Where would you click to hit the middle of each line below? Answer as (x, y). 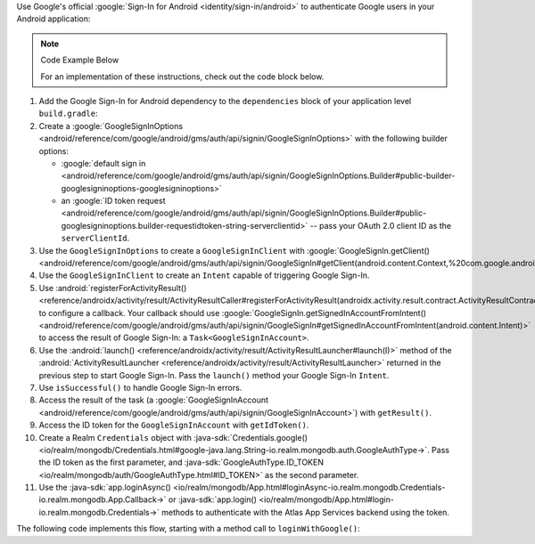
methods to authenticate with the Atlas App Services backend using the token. (305, 512)
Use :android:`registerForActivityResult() (113, 288)
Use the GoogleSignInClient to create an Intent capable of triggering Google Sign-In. (204, 275)
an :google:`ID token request (113, 201)
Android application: (53, 19)
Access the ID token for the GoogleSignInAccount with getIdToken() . (174, 425)
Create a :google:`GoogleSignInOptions (111, 126)
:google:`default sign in (103, 163)
